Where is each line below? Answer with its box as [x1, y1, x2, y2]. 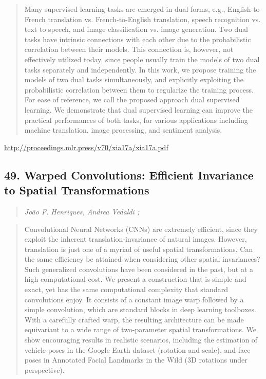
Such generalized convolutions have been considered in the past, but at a [24, 263, 253, 274]
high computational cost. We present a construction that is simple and [24, 274, 246, 284]
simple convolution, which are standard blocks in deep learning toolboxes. [24, 304, 256, 315]
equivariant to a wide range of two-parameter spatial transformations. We [24, 324, 256, 335]
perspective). [24, 364, 65, 375]
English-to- [227, 4, 262, 14]
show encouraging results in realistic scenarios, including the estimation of [24, 334, 258, 345]
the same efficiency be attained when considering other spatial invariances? [24, 254, 260, 264]
